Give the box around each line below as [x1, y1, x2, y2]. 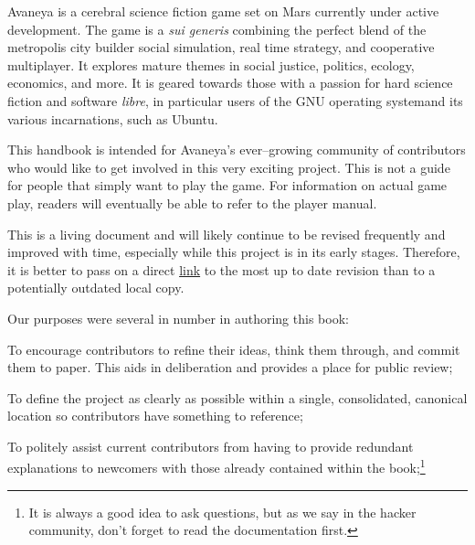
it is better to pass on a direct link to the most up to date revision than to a [7, 260, 436, 279]
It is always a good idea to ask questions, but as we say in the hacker [28, 502, 417, 521]
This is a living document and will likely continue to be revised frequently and [7, 224, 446, 243]
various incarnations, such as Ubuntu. [7, 109, 218, 128]
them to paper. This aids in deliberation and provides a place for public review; [7, 358, 453, 377]
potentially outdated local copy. [7, 278, 185, 297]
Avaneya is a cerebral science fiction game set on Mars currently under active [7, 2, 439, 20]
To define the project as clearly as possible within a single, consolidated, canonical [7, 388, 468, 407]
